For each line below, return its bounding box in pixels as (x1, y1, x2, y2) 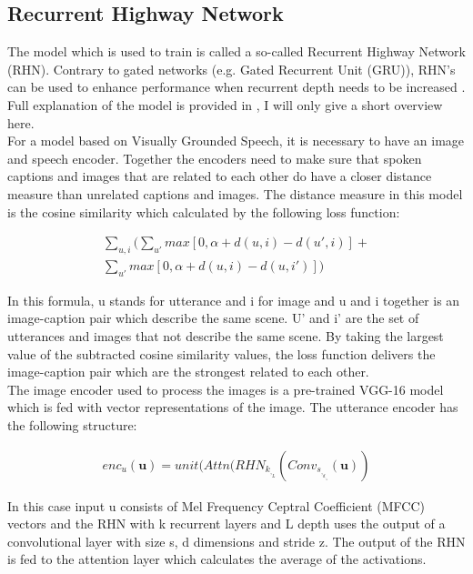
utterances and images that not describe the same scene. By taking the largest (7, 326, 444, 345)
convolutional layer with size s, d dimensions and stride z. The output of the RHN (7, 531, 466, 550)
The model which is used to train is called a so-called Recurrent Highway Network (7, 42, 466, 61)
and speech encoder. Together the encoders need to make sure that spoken (7, 148, 422, 167)
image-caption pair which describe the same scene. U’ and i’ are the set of (7, 308, 419, 327)
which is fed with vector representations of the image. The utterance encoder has (7, 398, 458, 417)
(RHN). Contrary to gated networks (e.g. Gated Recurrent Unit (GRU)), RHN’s (7, 59, 456, 78)
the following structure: (7, 415, 137, 434)
